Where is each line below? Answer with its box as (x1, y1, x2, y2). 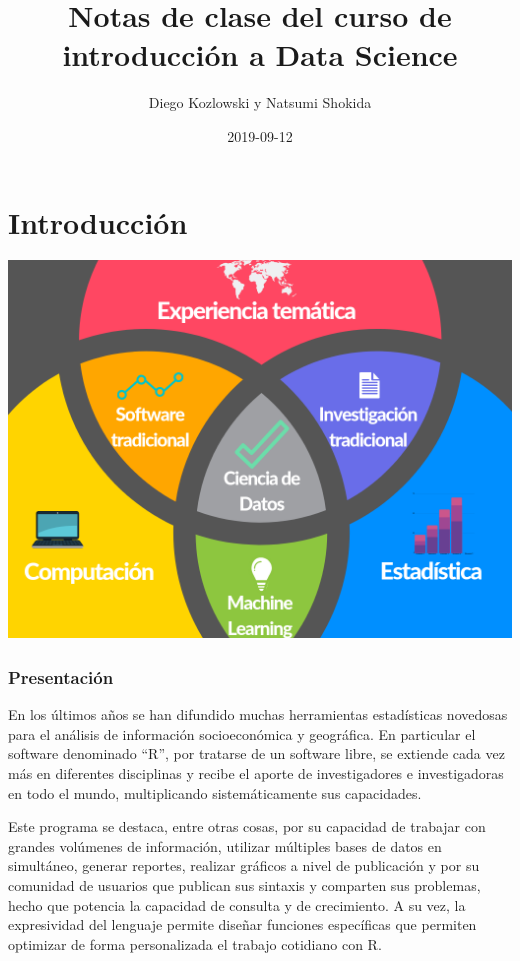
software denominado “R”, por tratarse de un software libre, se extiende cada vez (8, 743, 505, 764)
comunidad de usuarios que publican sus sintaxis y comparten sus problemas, (8, 875, 481, 895)
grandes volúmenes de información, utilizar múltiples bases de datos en (8, 835, 442, 856)
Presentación (8, 664, 114, 689)
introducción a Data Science (62, 34, 458, 75)
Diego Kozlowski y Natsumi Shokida (148, 92, 372, 113)
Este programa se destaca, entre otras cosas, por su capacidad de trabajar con (8, 816, 486, 837)
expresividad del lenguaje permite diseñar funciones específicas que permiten (8, 914, 477, 935)
